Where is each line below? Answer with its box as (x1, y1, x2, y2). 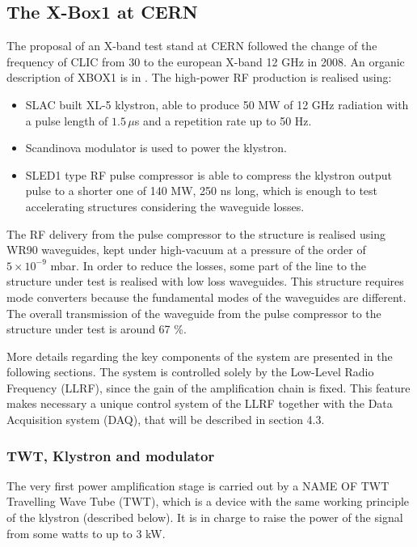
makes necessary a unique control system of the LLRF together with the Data (6, 395, 393, 412)
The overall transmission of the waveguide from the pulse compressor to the (6, 304, 381, 321)
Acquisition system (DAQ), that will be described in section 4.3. (6, 411, 325, 428)
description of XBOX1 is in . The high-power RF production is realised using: (6, 69, 392, 86)
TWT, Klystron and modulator (6, 445, 215, 465)
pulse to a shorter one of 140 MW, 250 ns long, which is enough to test (25, 182, 378, 199)
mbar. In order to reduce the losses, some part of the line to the (50, 257, 367, 273)
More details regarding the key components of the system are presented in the (6, 347, 393, 364)
